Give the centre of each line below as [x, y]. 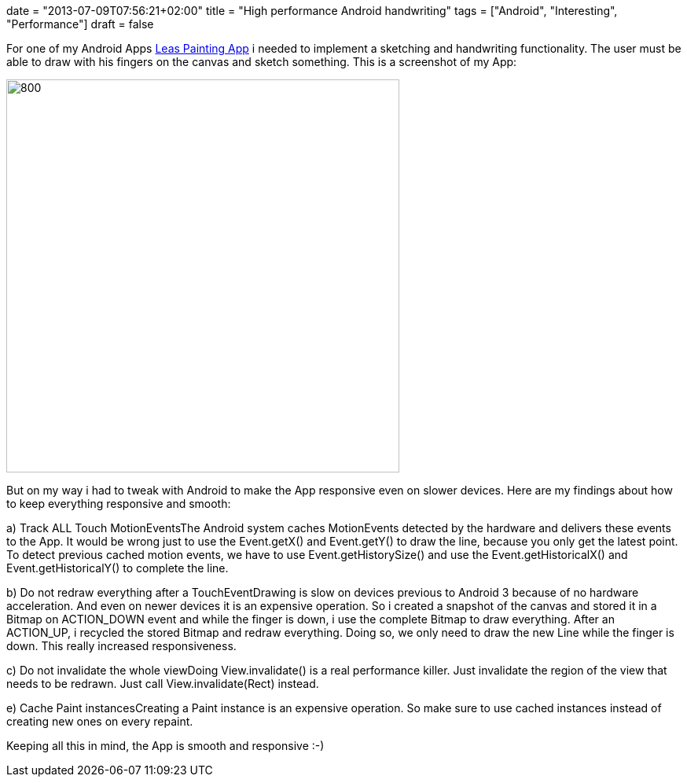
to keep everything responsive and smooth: [119, 504]
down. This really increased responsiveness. [121, 646]
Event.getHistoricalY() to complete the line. [118, 568]
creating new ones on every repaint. [100, 721]
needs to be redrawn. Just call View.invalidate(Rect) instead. [163, 684]
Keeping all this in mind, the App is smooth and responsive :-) [165, 746]
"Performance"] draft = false [80, 24]
